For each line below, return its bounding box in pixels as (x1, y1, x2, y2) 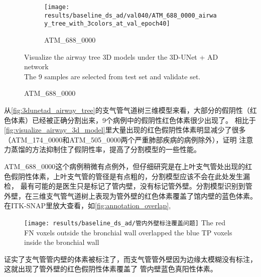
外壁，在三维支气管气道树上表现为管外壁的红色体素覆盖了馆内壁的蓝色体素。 (4, 190, 257, 201)
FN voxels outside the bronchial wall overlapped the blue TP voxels (24, 227, 232, 237)
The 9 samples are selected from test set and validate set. (24, 71, 201, 81)
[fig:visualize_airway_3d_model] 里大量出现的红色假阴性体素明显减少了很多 (4, 124, 246, 135)
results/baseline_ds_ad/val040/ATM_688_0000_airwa (44, 12, 217, 19)
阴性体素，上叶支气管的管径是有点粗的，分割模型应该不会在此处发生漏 (18, 171, 250, 181)
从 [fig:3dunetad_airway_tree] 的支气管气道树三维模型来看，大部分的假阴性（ (4, 104, 250, 115)
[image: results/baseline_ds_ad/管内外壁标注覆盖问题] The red (24, 217, 225, 227)
